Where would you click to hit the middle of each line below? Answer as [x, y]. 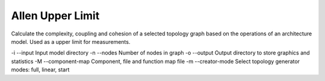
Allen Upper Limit [55, 16]
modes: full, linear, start [40, 70]
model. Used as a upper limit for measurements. [71, 41]
